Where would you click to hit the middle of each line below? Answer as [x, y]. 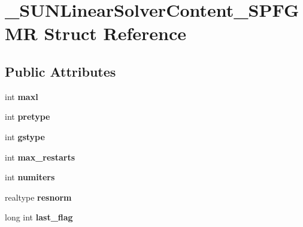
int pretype [28, 116]
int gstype [25, 136]
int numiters [30, 177]
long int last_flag [39, 217]
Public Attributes [60, 71]
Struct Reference [115, 33]
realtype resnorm [38, 197]
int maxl [22, 96]
